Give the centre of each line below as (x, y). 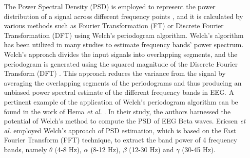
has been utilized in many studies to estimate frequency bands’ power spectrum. (124, 44)
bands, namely (26, 149)
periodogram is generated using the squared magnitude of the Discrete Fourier (121, 63)
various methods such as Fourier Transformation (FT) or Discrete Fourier (114, 26)
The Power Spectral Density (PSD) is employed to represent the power (110, 6)
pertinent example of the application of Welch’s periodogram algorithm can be (121, 101)
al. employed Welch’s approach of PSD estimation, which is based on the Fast (120, 130)
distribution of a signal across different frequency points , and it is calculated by (124, 16)
